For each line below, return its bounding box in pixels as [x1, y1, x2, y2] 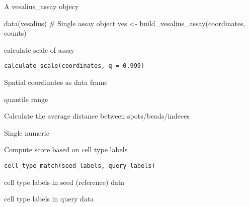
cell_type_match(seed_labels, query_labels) [4, 162, 155, 169]
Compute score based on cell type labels [4, 144, 128, 155]
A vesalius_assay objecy [4, 1, 79, 11]
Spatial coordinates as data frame [4, 77, 108, 87]
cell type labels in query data [4, 193, 94, 204]
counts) [4, 28, 27, 38]
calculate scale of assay [4, 44, 74, 55]
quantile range [4, 93, 48, 104]
